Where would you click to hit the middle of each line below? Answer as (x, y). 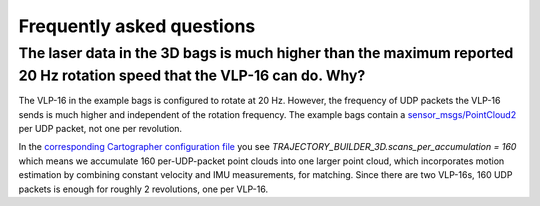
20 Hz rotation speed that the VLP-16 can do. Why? (192, 75)
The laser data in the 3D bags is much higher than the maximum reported (266, 53)
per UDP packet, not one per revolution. (100, 129)
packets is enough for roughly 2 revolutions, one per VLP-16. (143, 189)
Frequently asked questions (137, 26)
